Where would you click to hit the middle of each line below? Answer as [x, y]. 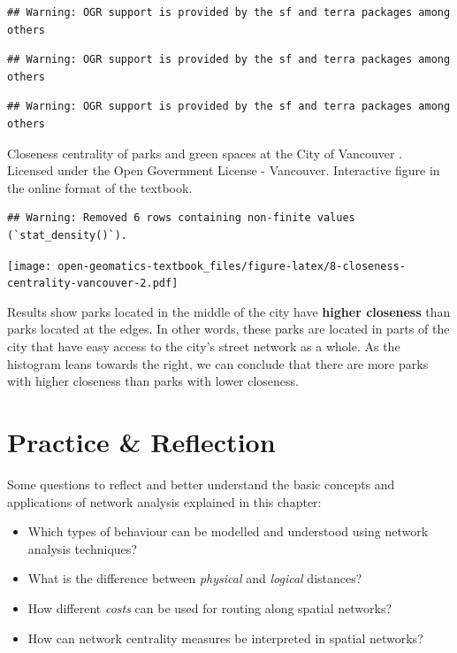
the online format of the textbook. [100, 187]
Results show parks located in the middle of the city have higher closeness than [229, 311]
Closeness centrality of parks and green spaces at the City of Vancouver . [205, 153]
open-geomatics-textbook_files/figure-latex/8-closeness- [232, 266]
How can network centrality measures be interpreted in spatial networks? [225, 638]
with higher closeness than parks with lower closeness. [153, 381]
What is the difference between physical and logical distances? [195, 578]
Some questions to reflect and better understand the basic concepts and [201, 484]
